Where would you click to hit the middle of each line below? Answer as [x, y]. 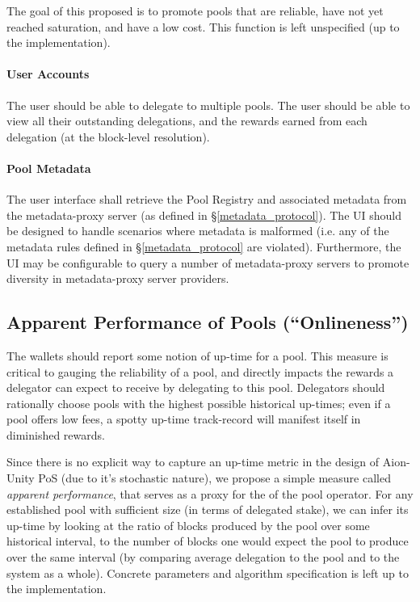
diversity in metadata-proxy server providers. [118, 278]
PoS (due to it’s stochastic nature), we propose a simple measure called [214, 478]
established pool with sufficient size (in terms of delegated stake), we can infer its [208, 509]
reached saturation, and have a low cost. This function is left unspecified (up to [203, 26]
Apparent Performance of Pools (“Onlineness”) [208, 322]
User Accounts [48, 74]
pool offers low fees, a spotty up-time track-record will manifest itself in [184, 419]
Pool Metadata [49, 168]
